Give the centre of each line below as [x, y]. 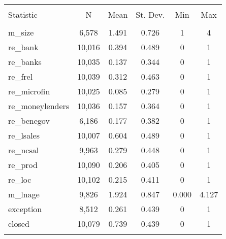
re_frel [21, 76]
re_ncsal [24, 150]
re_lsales [24, 135]
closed [19, 224]
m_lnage [24, 194]
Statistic [23, 14]
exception [25, 209]
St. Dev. [150, 14]
